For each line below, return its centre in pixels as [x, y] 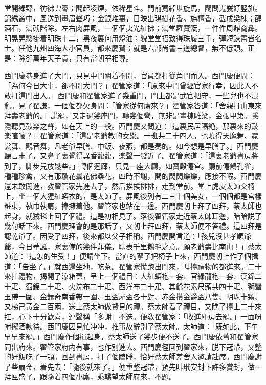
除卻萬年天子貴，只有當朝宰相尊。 [75, 58]
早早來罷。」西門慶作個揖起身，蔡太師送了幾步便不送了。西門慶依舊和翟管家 [131, 336]
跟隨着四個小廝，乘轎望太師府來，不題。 [108, 377]
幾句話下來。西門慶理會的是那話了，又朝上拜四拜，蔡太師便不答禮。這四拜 [129, 226]
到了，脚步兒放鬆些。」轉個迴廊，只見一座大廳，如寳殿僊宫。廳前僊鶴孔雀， [131, 165]
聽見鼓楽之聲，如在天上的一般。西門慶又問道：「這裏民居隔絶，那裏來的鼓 [135, 125]
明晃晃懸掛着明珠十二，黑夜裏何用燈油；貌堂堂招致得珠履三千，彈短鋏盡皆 [129, 38]
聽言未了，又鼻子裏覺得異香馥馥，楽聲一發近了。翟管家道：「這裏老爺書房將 [131, 156]
